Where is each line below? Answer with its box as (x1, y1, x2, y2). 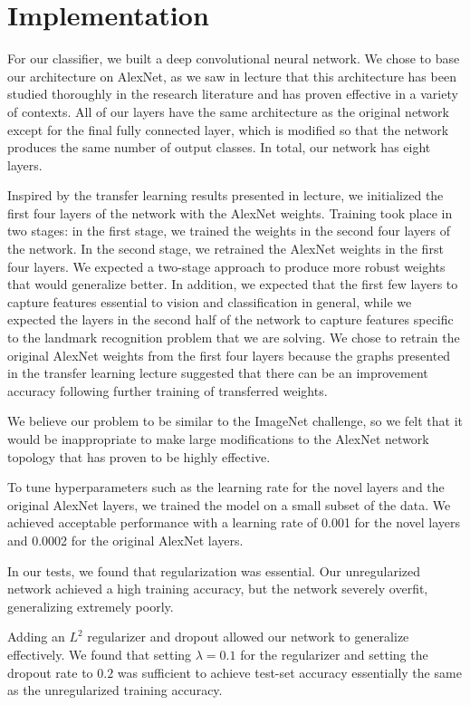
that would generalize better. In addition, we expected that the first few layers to (7, 275, 458, 294)
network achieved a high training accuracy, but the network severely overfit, (7, 579, 428, 598)
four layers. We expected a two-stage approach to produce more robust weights (7, 256, 446, 275)
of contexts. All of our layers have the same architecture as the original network (7, 101, 449, 121)
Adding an (7, 627, 65, 646)
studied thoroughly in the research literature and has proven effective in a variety (7, 84, 458, 103)
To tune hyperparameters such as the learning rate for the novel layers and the (7, 478, 445, 497)
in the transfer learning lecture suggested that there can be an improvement (7, 363, 428, 382)
